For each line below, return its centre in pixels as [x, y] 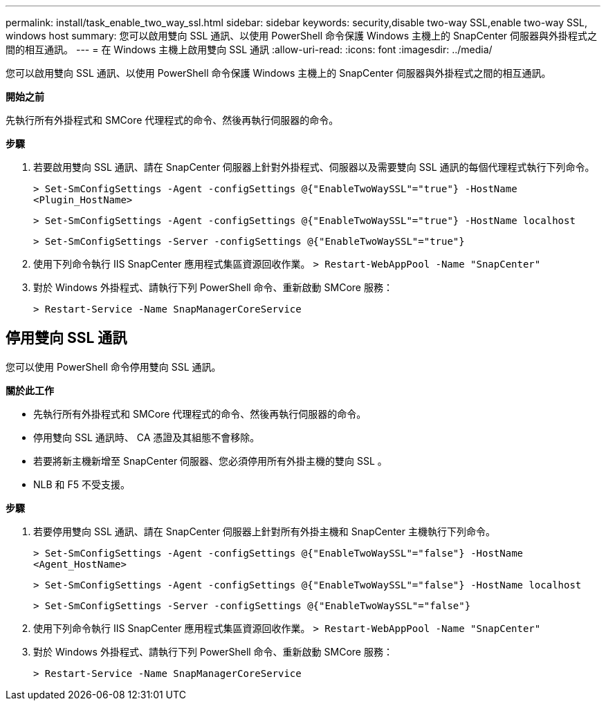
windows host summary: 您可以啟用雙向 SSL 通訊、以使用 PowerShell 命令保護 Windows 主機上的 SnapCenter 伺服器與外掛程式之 [302, 36]
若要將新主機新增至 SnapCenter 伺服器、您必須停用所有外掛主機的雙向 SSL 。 [210, 461]
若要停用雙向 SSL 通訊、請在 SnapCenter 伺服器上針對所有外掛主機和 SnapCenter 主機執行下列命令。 [264, 531]
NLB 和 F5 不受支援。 [82, 484]
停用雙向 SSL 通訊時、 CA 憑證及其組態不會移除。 [147, 437]
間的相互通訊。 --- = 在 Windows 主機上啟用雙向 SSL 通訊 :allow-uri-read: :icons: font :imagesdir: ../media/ [249, 49]
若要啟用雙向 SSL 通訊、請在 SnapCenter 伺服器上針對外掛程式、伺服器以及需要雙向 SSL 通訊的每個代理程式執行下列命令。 [314, 167]
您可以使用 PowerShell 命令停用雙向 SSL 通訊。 [113, 366]
